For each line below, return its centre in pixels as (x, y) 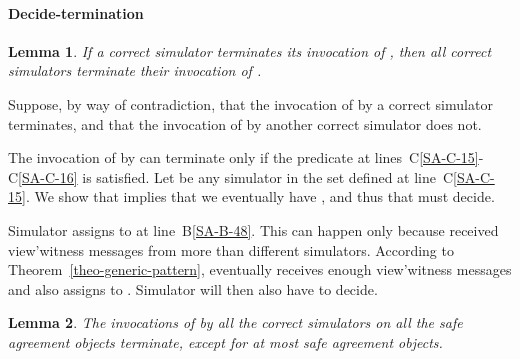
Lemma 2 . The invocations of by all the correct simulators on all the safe (235, 322)
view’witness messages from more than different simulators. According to (231, 249)
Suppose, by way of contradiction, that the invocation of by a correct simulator (250, 103)
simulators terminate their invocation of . (135, 70)
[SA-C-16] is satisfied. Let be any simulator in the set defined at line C (236, 176)
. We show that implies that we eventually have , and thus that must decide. (260, 196)
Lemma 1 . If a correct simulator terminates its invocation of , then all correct (250, 50)
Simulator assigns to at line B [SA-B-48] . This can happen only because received (253, 229)
